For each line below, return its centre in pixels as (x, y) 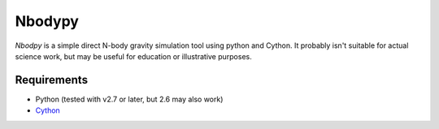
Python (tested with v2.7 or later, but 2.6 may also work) (129, 99)
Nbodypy (47, 21)
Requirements (52, 80)
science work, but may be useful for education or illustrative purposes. (133, 56)
